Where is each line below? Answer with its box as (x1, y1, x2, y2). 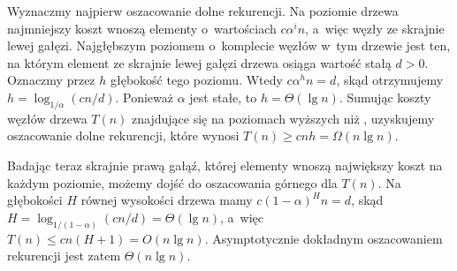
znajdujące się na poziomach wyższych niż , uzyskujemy (132, 109, 435, 127)
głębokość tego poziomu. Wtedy (110, 71, 283, 89)
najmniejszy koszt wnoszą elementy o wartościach (7, 19, 277, 37)
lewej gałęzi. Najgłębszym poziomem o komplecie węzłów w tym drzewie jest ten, (7, 36, 451, 55)
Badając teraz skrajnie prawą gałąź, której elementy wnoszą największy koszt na (7, 155, 443, 174)
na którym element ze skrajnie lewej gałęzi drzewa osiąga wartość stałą (7, 53, 392, 72)
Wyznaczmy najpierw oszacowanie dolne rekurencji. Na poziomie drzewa (7, 2, 399, 19)
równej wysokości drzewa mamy (80, 191, 253, 209)
